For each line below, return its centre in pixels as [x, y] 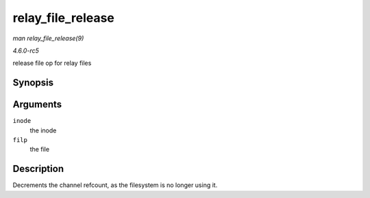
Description [38, 169]
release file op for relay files [52, 63]
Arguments [37, 105]
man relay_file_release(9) [48, 38]
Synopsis [33, 83]
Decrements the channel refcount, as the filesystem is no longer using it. [115, 185]
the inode [43, 130]
